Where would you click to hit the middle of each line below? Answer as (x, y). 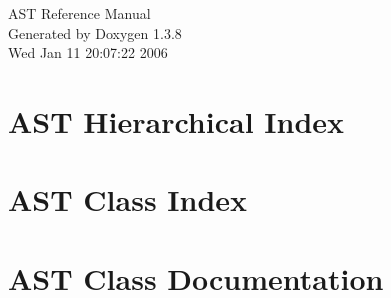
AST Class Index (128, 199)
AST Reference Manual (79, 13)
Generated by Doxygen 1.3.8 (95, 32)
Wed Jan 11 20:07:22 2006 (88, 52)
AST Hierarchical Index (176, 120)
